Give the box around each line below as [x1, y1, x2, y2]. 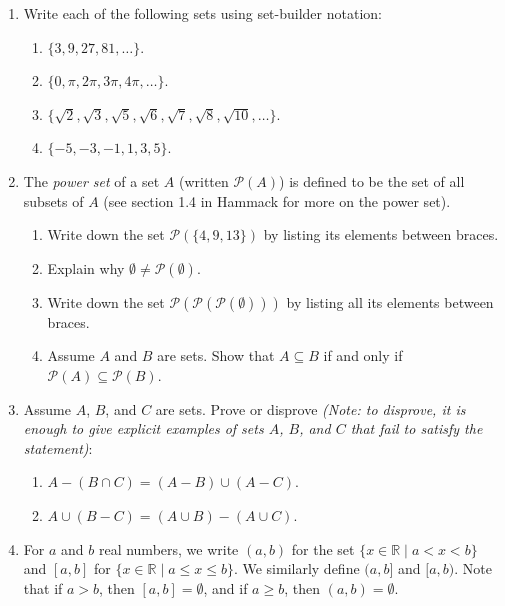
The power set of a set [23, 170, 160, 191]
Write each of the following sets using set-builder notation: [23, 3, 382, 23]
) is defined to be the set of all [279, 170, 465, 191]
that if [23, 577, 63, 598]
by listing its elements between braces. [263, 224, 499, 245]
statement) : [23, 437, 93, 458]
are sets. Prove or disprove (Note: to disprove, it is [155, 398, 466, 419]
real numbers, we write [98, 538, 239, 559]
